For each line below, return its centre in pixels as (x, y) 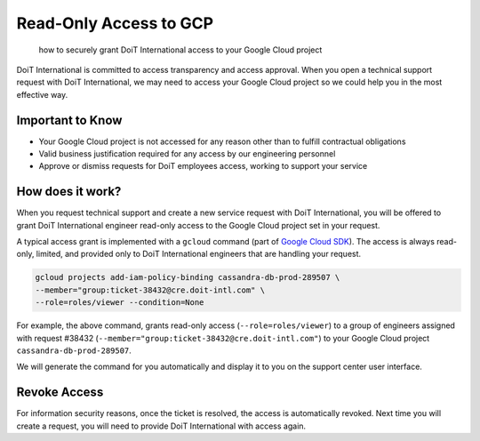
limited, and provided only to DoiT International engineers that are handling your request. (199, 254)
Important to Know (69, 120)
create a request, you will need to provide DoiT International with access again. (161, 426)
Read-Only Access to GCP (115, 23)
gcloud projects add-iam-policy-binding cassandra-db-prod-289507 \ (188, 277)
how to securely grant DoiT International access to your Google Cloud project (180, 50)
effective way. (42, 94)
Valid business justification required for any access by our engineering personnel (187, 154)
